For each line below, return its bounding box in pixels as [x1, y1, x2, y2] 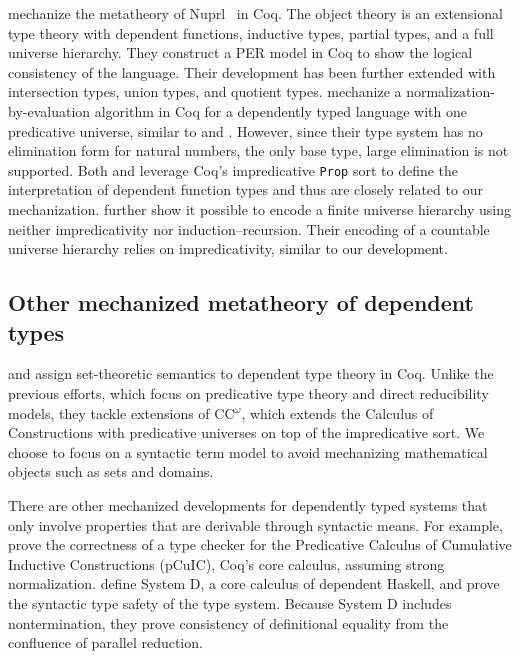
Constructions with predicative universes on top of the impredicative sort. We [8, 422, 485, 443]
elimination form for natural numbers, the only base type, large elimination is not [8, 140, 509, 161]
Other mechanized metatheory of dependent [8, 287, 474, 318]
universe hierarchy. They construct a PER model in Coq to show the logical [8, 42, 473, 63]
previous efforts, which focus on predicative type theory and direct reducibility [8, 382, 489, 403]
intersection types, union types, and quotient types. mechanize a [8, 81, 402, 102]
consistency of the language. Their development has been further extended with [8, 61, 496, 82]
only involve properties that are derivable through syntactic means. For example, [8, 514, 503, 535]
